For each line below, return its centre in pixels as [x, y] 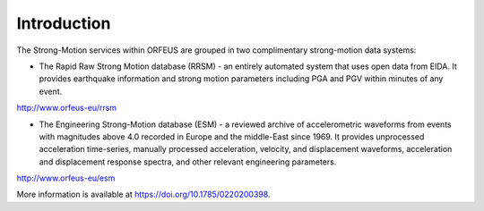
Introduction [64, 23]
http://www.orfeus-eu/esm [66, 178]
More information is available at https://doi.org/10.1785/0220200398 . [143, 194]
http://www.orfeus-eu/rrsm [66, 108]
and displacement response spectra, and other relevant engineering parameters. [188, 162]
